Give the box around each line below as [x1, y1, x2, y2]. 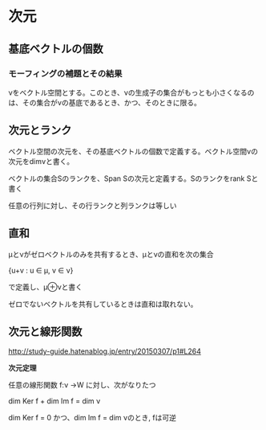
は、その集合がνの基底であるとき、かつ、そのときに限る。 [8, 97, 202, 107]
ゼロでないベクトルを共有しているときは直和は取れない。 [8, 299, 198, 309]
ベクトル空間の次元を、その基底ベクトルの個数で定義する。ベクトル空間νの [8, 146, 259, 156]
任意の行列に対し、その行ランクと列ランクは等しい [8, 200, 177, 210]
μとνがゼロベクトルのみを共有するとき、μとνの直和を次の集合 [8, 249, 214, 259]
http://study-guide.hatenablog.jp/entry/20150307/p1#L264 [8, 346, 202, 356]
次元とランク [8, 124, 72, 137]
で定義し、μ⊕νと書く [8, 282, 83, 292]
